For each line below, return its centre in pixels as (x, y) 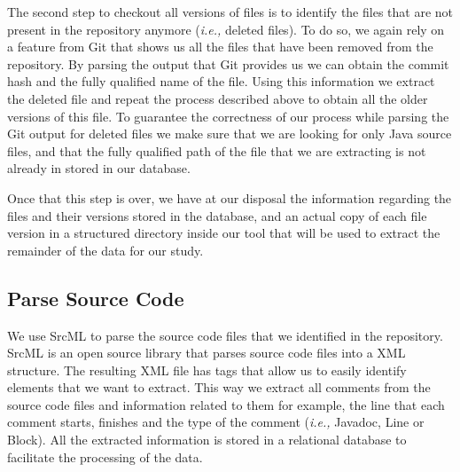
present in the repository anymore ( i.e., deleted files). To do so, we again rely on (226, 29)
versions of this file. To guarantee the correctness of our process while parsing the (228, 116)
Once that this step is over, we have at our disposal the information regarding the (230, 197)
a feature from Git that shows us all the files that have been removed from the (220, 47)
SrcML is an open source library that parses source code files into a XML (207, 353)
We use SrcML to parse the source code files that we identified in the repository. (225, 335)
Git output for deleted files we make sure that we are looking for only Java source (230, 134)
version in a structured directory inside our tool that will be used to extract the (224, 233)
